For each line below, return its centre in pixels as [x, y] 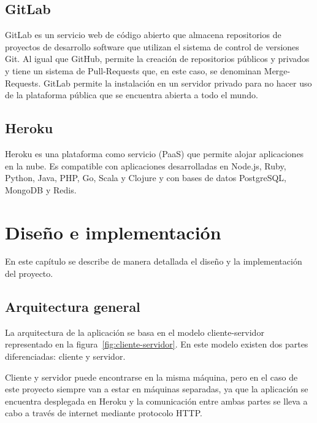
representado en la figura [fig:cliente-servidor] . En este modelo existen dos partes [157, 344]
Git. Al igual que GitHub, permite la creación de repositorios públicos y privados [157, 59]
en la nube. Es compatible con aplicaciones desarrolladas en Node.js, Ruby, [146, 165]
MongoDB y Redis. [41, 189]
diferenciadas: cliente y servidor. [65, 356]
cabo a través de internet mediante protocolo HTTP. [104, 413]
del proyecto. [29, 274]
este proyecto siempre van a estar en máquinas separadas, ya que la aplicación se [157, 389]
